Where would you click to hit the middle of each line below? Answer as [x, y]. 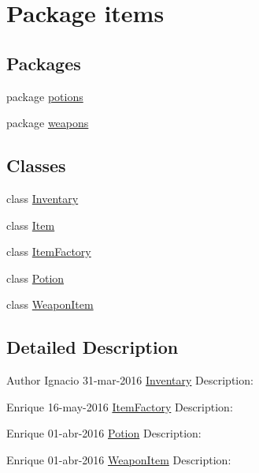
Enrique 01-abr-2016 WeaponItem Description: [119, 459]
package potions [45, 96]
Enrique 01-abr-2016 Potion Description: [104, 433]
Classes [36, 165]
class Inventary [43, 198]
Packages [44, 63]
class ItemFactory [49, 252]
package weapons [48, 123]
